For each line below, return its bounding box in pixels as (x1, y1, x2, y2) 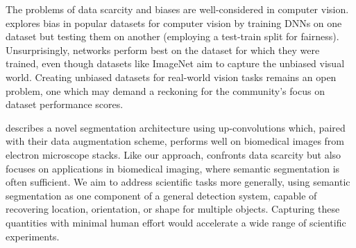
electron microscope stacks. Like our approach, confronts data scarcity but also (6, 147, 341, 161)
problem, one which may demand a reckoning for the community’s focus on (6, 83, 325, 98)
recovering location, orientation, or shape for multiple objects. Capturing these (6, 202, 340, 216)
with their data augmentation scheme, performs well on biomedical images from (6, 134, 345, 148)
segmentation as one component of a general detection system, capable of (6, 188, 317, 202)
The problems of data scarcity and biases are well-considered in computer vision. (6, 2, 349, 16)
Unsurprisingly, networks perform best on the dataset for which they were (6, 42, 320, 57)
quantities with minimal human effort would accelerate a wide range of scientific (6, 215, 346, 229)
